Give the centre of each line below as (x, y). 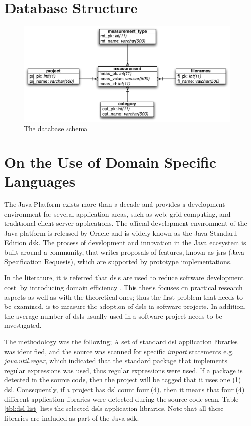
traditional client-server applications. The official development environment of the (126, 223)
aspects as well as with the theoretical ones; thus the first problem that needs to (124, 297)
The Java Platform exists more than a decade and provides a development (115, 204)
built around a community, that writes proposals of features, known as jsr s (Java (125, 252)
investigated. (23, 325)
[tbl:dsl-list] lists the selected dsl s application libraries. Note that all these (114, 408)
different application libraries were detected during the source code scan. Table (122, 399)
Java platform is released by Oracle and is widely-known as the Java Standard (121, 233)
